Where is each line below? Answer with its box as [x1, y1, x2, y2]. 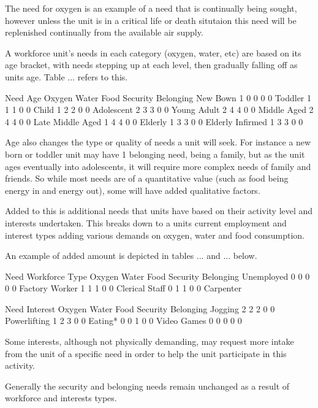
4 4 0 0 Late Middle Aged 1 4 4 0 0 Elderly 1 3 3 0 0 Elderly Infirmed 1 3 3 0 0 [5, 115, 303, 128]
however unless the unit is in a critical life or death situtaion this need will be [5, 13, 297, 26]
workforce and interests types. [5, 391, 117, 404]
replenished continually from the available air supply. [5, 26, 203, 39]
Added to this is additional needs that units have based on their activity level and [5, 204, 313, 217]
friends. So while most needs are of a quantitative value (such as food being [5, 172, 289, 185]
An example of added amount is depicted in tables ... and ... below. [5, 249, 257, 262]
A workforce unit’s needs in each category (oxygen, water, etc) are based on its [5, 46, 301, 59]
